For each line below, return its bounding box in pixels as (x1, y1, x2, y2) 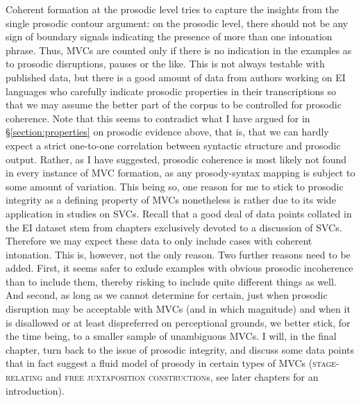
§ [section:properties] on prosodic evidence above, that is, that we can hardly (6, 124, 329, 139)
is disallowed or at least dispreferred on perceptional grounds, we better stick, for (6, 315, 351, 329)
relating (6, 370, 43, 384)
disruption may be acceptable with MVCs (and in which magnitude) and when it (6, 302, 351, 316)
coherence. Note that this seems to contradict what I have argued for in (6, 110, 310, 125)
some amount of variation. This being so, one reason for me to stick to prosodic (6, 179, 344, 193)
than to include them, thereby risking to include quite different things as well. (6, 274, 337, 288)
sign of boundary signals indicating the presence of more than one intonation (6, 29, 333, 44)
